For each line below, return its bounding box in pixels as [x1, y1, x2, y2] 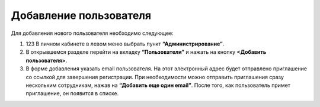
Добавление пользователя [11, 9, 151, 22]
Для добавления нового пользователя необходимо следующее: [11, 30, 174, 37]
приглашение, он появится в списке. [25, 90, 119, 97]
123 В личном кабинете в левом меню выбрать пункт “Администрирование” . [25, 40, 225, 47]
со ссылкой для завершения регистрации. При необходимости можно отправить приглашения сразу [25, 73, 284, 80]
